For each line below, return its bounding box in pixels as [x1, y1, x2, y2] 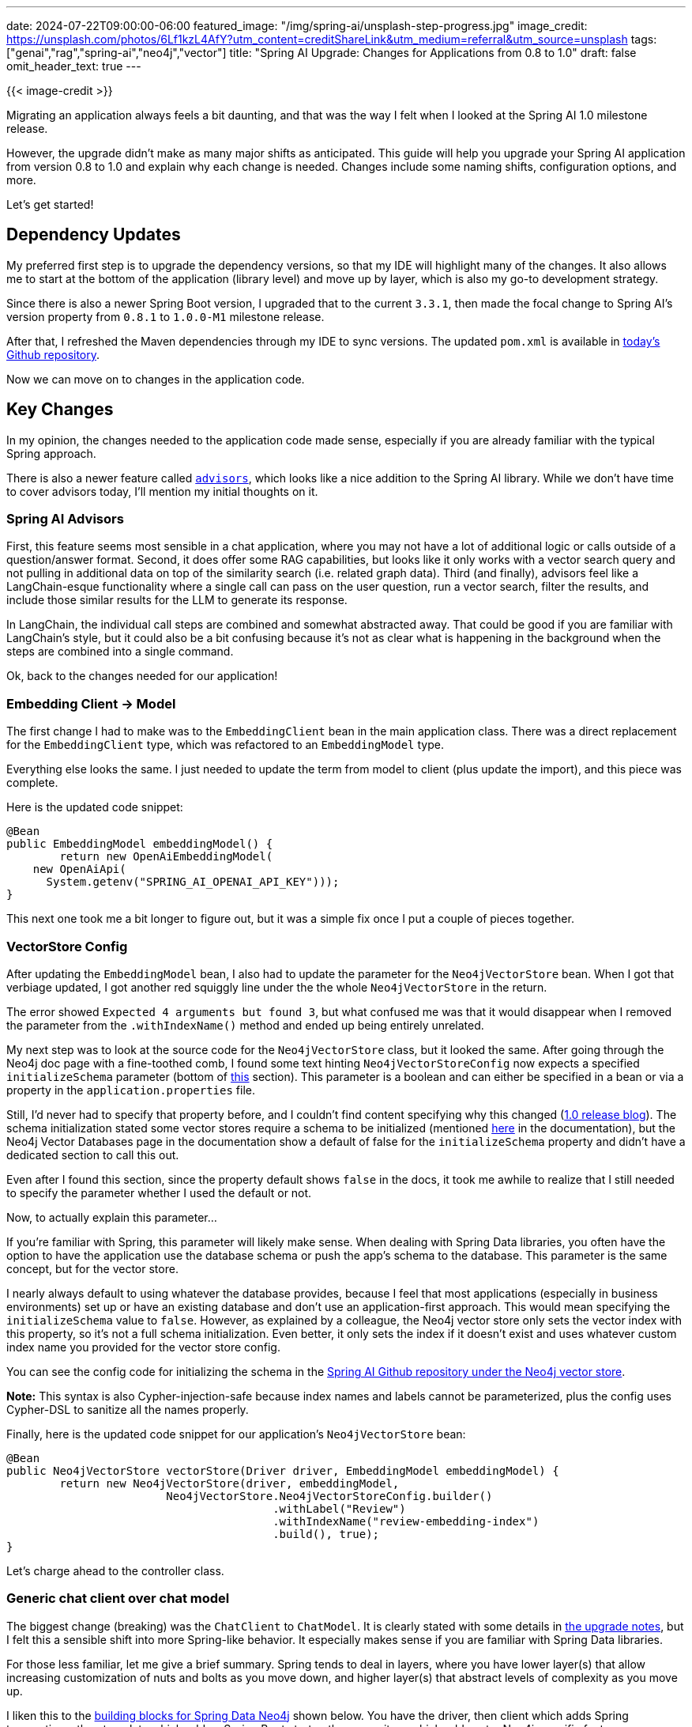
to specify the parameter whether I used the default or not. [6, 1185, 312, 1200]
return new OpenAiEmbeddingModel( [59, 850, 273, 863]
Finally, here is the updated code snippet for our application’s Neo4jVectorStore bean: [6, 1427, 466, 1441]
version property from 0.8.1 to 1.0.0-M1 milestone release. [6, 309, 325, 323]
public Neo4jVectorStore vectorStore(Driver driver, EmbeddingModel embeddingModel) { [6, 1464, 559, 1477]
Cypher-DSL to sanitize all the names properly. [6, 1402, 249, 1416]
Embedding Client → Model [6, 695, 176, 712]
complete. [6, 776, 58, 790]
